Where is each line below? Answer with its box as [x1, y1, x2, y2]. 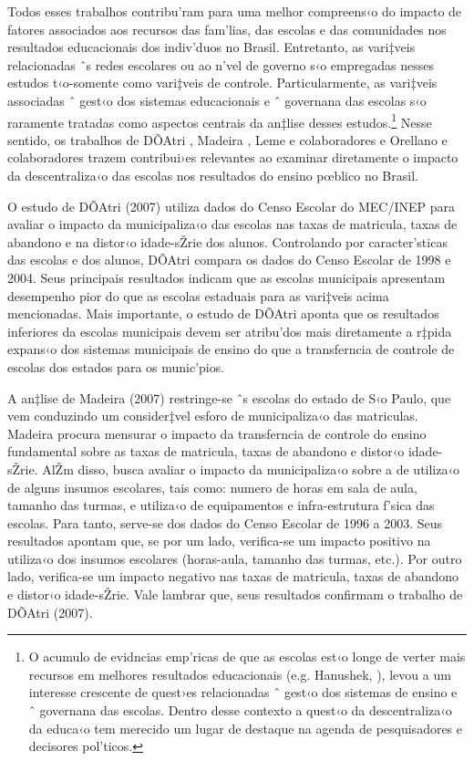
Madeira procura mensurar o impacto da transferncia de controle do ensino [7, 423, 427, 443]
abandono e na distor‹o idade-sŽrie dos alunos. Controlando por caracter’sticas [7, 232, 448, 251]
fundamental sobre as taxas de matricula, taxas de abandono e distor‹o [7, 442, 405, 461]
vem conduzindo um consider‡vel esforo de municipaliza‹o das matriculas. [7, 406, 418, 425]
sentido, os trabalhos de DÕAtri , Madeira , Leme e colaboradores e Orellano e [7, 130, 448, 149]
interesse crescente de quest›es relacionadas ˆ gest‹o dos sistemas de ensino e [28, 683, 458, 702]
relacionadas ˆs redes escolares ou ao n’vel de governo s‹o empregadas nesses [7, 55, 434, 74]
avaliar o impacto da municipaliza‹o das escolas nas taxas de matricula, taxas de [7, 214, 458, 234]
